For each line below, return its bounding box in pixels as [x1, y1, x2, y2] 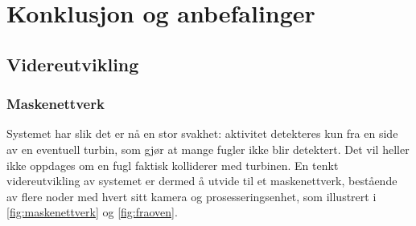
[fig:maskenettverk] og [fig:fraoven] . [6, 204, 178, 220]
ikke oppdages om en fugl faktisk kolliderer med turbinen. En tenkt [6, 156, 339, 173]
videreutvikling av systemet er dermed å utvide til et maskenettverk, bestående [6, 172, 397, 189]
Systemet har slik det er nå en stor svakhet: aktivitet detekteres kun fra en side [6, 125, 398, 142]
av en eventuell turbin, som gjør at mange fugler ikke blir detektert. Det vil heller [6, 140, 410, 157]
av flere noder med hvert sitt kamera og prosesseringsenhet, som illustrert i [6, 188, 377, 204]
